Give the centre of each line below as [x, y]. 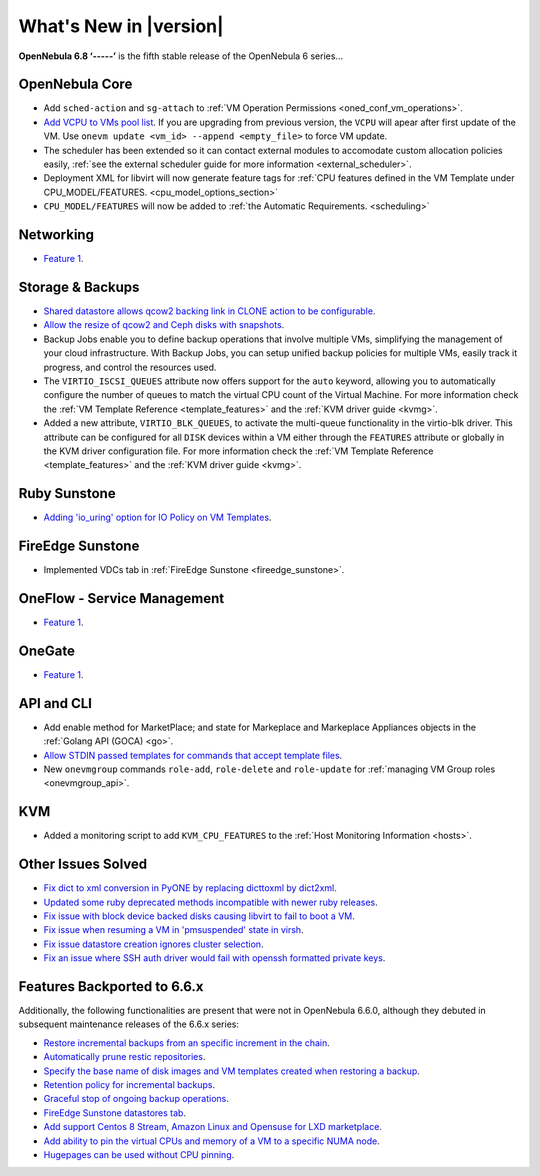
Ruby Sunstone [67, 493]
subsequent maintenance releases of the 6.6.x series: [129, 1024]
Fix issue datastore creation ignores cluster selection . [153, 944]
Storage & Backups [79, 286]
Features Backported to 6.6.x [111, 986]
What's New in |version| [121, 26]
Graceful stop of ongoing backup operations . [136, 1099]
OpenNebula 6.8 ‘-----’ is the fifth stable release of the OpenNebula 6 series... [181, 56]
